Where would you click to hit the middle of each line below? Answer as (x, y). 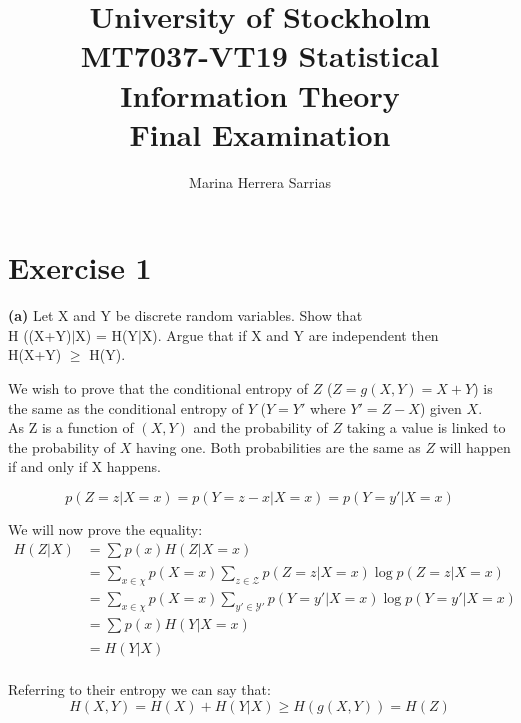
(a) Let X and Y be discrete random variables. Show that (185, 315)
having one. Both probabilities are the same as (278, 446)
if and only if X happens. (84, 466)
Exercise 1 (80, 267)
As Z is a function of (71, 427)
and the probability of (260, 427)
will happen (475, 446)
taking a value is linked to (426, 427)
